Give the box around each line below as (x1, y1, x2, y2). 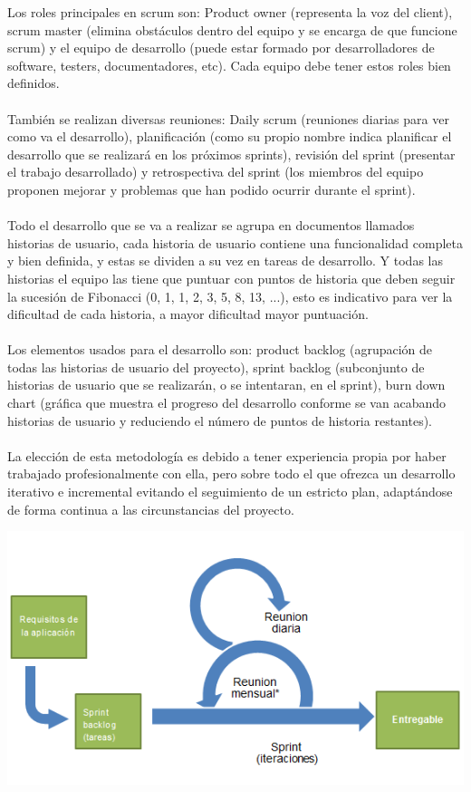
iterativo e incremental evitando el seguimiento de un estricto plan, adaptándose (7, 482, 453, 501)
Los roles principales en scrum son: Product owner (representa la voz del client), (7, 3, 453, 21)
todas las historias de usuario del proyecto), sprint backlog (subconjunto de (7, 357, 425, 376)
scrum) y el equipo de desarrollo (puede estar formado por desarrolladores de (7, 38, 435, 57)
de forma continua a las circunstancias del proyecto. (7, 499, 294, 518)
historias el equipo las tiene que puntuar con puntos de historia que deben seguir (7, 268, 456, 287)
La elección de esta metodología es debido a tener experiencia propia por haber (7, 446, 447, 465)
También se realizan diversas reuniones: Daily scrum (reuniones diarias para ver (7, 109, 449, 128)
